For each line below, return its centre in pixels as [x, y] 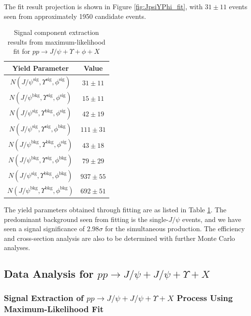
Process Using [205, 297]
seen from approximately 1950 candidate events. [75, 16]
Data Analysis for [49, 274]
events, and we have [212, 219]
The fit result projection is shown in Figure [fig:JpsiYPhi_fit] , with [103, 6]
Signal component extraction [57, 32]
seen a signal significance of [44, 229]
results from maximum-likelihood [56, 41]
